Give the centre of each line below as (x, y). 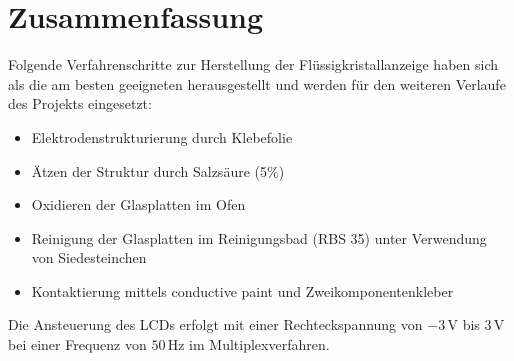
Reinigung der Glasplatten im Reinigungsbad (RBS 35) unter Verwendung (259, 237)
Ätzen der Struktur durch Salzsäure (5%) (158, 170)
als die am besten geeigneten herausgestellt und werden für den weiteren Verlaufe (257, 83)
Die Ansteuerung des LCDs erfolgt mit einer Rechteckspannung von (215, 324)
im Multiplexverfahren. (259, 344)
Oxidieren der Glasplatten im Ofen (138, 204)
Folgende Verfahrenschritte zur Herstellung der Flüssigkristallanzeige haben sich (253, 64)
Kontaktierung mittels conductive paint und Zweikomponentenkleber (242, 290)
